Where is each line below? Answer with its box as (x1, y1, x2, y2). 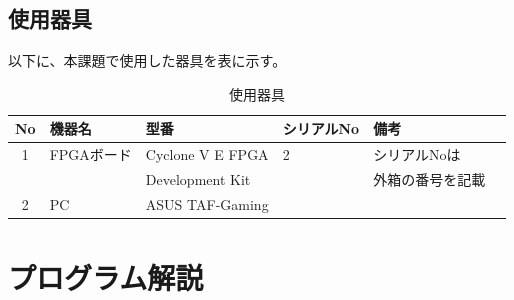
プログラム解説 (8, 257, 204, 298)
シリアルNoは (373, 144, 461, 165)
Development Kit (145, 169, 251, 190)
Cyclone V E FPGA (145, 144, 269, 165)
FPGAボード (49, 144, 132, 165)
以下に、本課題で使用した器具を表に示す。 (8, 50, 287, 71)
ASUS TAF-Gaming (145, 193, 269, 214)
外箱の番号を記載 (373, 169, 486, 190)
